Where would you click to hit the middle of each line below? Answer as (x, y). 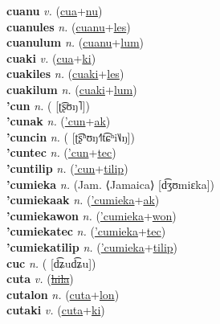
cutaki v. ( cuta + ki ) (56, 310)
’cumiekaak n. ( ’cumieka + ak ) (83, 200)
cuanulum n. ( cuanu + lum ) (75, 42)
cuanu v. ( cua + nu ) (55, 10)
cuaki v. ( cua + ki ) (51, 57)
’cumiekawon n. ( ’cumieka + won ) (92, 215)
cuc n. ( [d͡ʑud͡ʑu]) (51, 262)
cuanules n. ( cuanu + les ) (69, 26)
